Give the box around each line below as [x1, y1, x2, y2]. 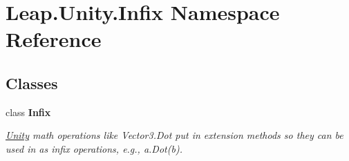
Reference [6, 25, 102, 53]
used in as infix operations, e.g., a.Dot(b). [6, 141, 182, 155]
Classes [6, 72, 58, 93]
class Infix [6, 104, 51, 119]
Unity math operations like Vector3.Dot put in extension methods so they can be [6, 128, 343, 142]
